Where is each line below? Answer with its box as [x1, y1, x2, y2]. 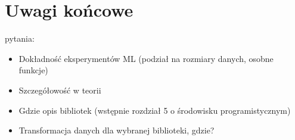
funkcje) [18, 64, 48, 76]
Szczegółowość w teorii [18, 83, 101, 96]
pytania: [5, 32, 35, 45]
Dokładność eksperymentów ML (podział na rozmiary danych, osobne [18, 52, 274, 64]
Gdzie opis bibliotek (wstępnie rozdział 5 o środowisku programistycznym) [18, 104, 291, 116]
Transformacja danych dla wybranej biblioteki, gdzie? [18, 124, 215, 136]
